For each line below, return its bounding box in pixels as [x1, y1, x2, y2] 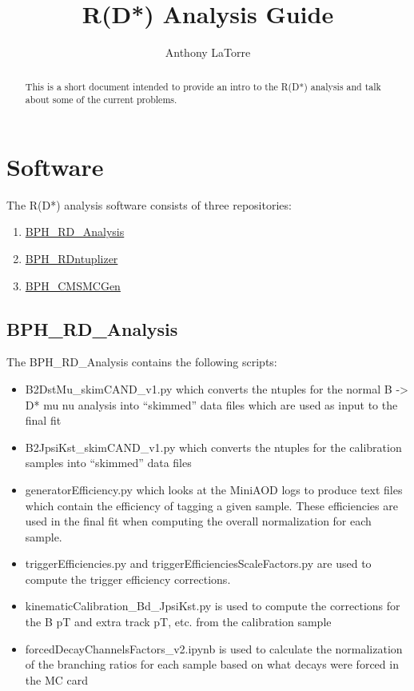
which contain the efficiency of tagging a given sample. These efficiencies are [25, 497, 398, 513]
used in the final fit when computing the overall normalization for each [25, 513, 372, 529]
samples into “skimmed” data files [25, 454, 192, 471]
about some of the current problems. [25, 93, 177, 106]
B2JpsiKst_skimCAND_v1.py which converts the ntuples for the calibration [25, 438, 402, 455]
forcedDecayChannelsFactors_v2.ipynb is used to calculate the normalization [25, 640, 403, 657]
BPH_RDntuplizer [25, 250, 118, 266]
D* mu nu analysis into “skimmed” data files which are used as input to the [25, 396, 398, 413]
